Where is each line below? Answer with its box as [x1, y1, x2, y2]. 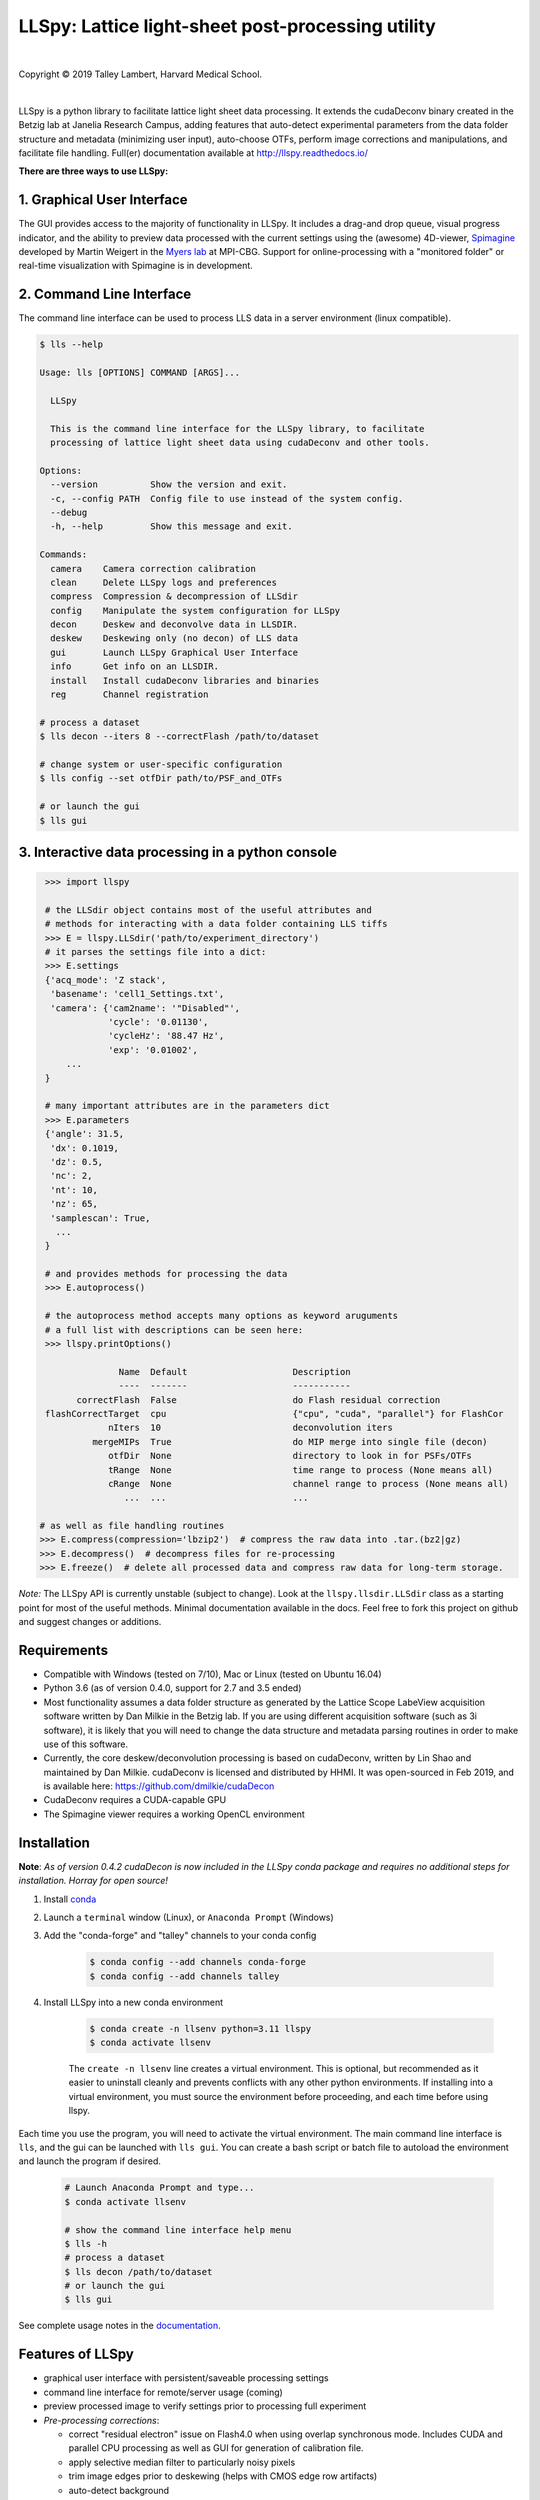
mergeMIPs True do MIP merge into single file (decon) [91, 1436, 489, 1447]
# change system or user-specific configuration [39, 758, 283, 770]
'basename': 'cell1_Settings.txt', [50, 988, 225, 1000]
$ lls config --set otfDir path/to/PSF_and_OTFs [39, 773, 283, 784]
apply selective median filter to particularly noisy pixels [68, 2456, 296, 2468]
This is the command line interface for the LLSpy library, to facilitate [50, 423, 425, 434]
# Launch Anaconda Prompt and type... [64, 2182, 255, 2194]
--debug [50, 506, 88, 518]
